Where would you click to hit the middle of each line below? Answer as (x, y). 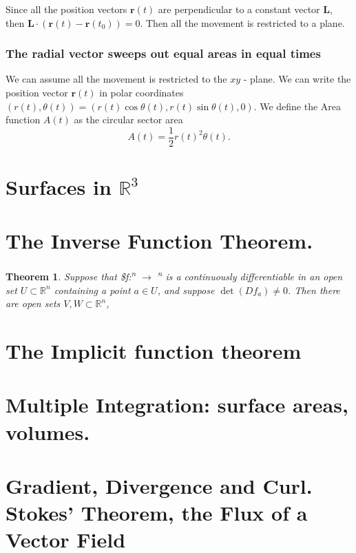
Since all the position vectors (66, 9)
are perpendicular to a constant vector (239, 9)
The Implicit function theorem (154, 350)
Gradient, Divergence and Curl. (159, 485)
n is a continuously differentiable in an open (250, 275)
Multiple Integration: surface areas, (177, 405)
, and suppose (186, 290)
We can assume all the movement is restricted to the (116, 79)
